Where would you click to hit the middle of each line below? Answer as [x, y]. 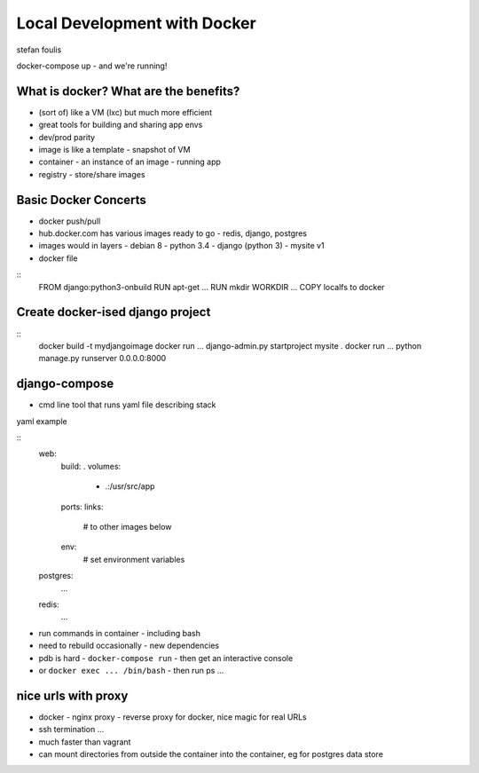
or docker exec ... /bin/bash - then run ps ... [131, 670]
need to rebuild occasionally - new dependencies [129, 646]
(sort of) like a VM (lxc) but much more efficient [126, 112]
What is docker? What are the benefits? [128, 91]
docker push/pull [70, 221]
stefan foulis [39, 50]
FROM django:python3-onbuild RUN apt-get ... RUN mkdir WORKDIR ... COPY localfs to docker [212, 287]
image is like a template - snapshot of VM [114, 150]
